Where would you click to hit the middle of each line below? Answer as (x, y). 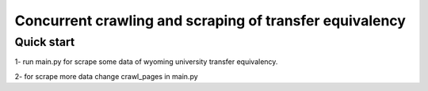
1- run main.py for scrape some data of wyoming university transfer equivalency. (146, 62)
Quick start (45, 42)
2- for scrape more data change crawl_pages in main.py (106, 76)
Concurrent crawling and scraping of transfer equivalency (210, 21)
